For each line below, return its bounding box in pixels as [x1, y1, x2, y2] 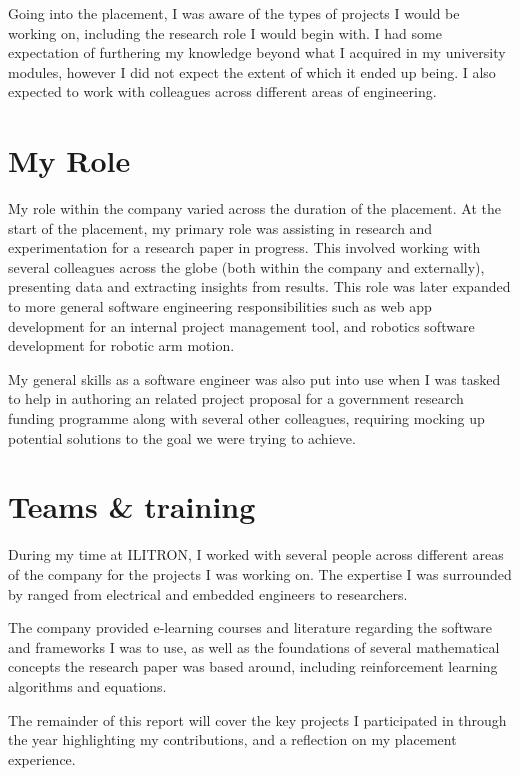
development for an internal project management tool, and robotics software [8, 315, 475, 336]
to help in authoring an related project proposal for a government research [8, 388, 464, 409]
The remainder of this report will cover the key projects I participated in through [8, 709, 507, 730]
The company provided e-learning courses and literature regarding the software [8, 617, 492, 638]
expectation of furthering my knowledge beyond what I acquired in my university [8, 42, 506, 63]
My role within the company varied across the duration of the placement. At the [8, 198, 502, 219]
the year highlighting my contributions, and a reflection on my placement [8, 729, 457, 750]
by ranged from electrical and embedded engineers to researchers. [8, 583, 408, 604]
